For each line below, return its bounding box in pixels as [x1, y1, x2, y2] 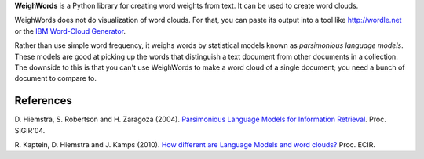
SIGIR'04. [14, 125, 46, 135]
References [14, 94, 72, 107]
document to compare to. [14, 74, 97, 83]
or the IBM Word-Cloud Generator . [14, 26, 126, 35]
